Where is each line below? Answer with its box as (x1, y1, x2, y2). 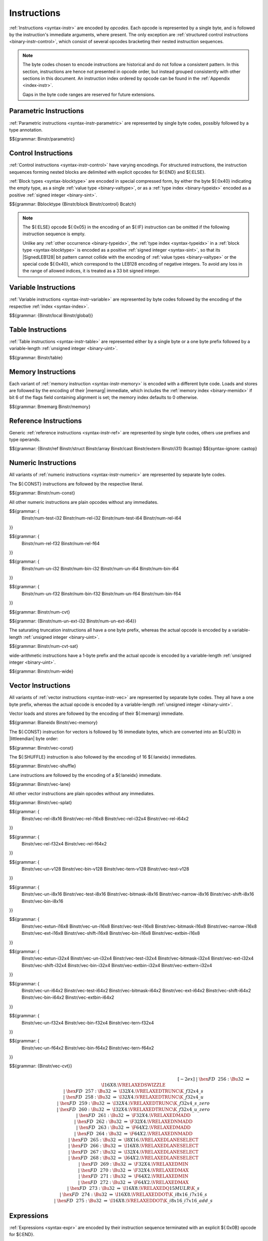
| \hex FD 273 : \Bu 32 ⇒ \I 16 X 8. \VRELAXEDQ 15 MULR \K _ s (67, 1185, 200, 1191)
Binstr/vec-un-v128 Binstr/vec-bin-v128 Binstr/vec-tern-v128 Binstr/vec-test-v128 (21, 866, 190, 872)
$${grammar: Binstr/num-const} (9, 490, 75, 496)
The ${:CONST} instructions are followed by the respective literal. (9, 481, 143, 486)
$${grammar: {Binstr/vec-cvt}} (9, 1063, 72, 1069)
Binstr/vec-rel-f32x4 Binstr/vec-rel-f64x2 (21, 840, 107, 846)
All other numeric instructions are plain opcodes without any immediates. (9, 499, 159, 505)
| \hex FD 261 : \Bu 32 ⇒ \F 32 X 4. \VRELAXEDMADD (76, 1112, 191, 1118)
